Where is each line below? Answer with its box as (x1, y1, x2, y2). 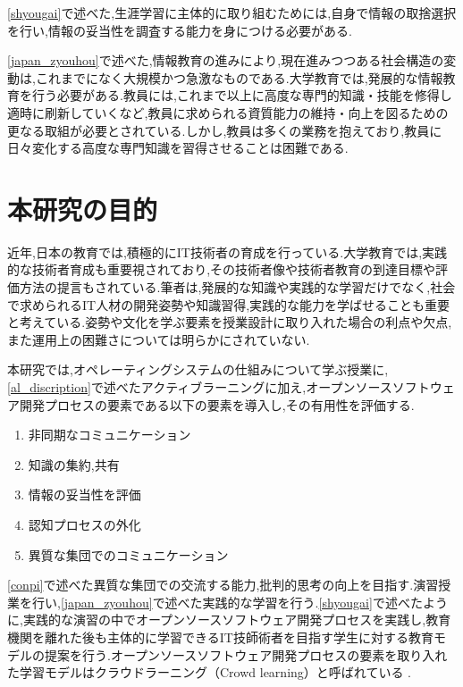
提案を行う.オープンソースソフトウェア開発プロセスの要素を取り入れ (44, 645, 448, 664)
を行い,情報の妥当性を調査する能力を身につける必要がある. (7, 21, 352, 39)
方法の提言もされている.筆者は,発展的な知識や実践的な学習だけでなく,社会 (19, 278, 456, 297)
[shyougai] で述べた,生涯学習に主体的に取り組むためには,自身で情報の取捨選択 (7, 4, 457, 21)
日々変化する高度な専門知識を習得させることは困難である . (7, 138, 349, 157)
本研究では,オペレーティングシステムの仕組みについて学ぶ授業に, (7, 360, 389, 379)
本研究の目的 (7, 190, 158, 227)
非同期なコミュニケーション (28, 425, 191, 444)
